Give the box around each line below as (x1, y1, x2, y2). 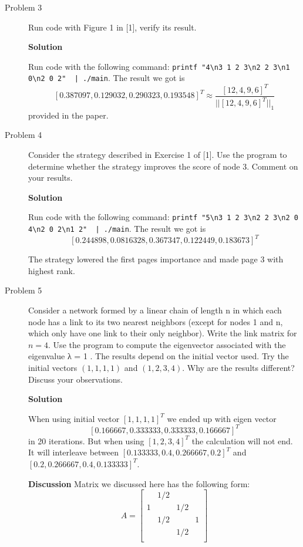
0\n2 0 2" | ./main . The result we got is (28, 72, 185, 84)
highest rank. (28, 264, 75, 276)
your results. (28, 171, 73, 184)
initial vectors (28, 361, 78, 373)
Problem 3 (5, 1, 42, 13)
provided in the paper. (28, 109, 109, 121)
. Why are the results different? (182, 361, 295, 373)
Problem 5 (5, 284, 42, 296)
